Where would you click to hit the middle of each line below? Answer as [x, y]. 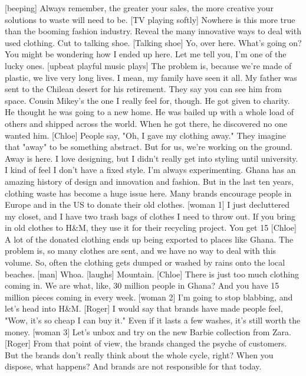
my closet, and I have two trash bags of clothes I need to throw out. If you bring [150, 216]
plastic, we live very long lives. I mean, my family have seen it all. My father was [151, 77]
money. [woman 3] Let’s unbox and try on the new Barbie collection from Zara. [148, 331]
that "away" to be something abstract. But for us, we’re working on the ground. [149, 147]
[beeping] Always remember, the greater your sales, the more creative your [139, 8]
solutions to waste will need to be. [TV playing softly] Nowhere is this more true [150, 19]
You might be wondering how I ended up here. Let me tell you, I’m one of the [146, 54]
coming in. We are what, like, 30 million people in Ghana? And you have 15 [142, 285]
